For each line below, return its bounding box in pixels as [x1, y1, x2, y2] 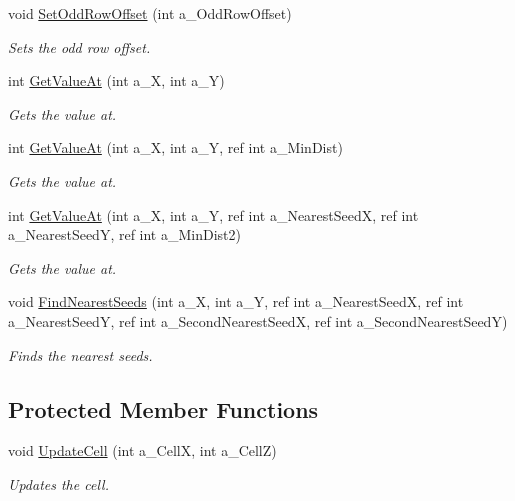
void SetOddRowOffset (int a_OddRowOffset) [8, 3, 292, 23]
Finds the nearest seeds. [8, 344, 153, 365]
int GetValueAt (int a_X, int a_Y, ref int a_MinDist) [8, 137, 343, 158]
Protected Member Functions [8, 393, 319, 424]
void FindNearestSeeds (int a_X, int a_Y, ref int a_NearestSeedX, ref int [8, 291, 464, 312]
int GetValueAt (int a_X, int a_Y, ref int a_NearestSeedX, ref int [8, 204, 419, 225]
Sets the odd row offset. [8, 36, 151, 57]
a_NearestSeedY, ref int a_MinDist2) [8, 224, 241, 245]
